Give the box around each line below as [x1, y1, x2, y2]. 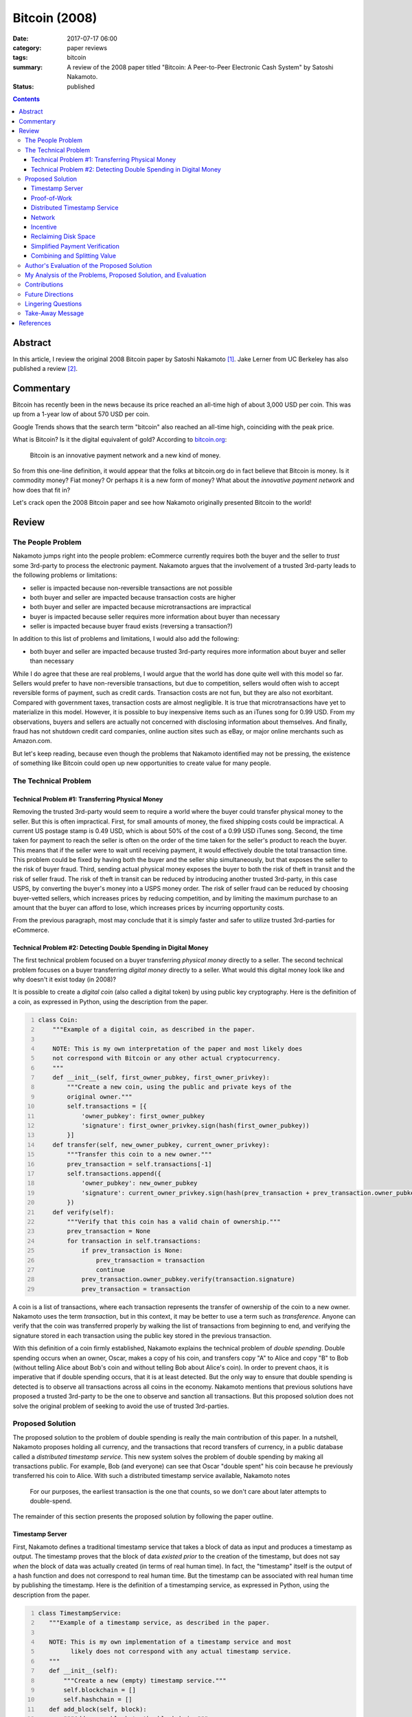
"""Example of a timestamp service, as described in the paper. [49, 1619, 271, 1627]
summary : [12, 62, 43, 71]
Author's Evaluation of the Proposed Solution [25, 261, 152, 269]
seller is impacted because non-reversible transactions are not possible [30, 584, 233, 592]
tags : [12, 54, 28, 62]
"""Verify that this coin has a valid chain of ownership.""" [67, 1218, 281, 1225]
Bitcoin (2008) [12, 10, 98, 25]
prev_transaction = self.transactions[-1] [67, 1160, 212, 1168]
